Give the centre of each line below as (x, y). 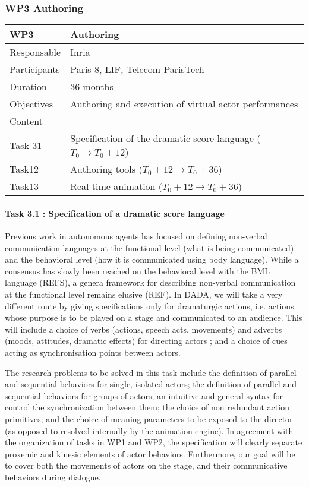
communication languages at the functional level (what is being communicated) (149, 247)
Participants (35, 69)
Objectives (31, 104)
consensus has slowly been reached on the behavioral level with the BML (138, 271)
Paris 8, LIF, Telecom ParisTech (137, 69)
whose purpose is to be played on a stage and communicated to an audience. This (154, 317)
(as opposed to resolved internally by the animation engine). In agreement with (149, 430)
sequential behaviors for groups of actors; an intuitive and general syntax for (144, 395)
